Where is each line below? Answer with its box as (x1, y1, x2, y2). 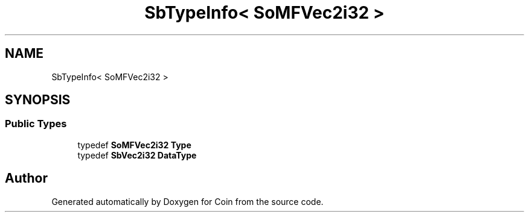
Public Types (5, 118, 67, 130)
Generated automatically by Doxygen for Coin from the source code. (51, 196, 324, 207)
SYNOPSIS (5, 92, 71, 108)
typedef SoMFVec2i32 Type (77, 139, 191, 150)
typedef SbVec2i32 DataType (77, 149, 197, 160)
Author (5, 171, 48, 186)
